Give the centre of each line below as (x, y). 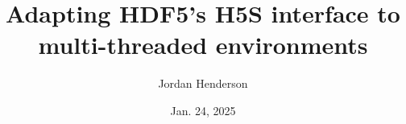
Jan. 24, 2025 (203, 110)
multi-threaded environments (203, 45)
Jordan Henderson (203, 83)
